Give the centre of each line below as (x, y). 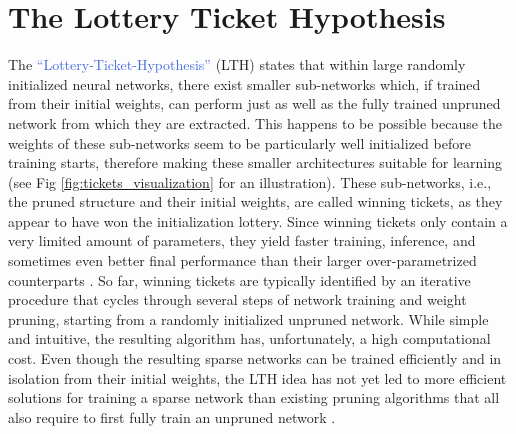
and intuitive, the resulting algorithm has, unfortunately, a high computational (249, 338)
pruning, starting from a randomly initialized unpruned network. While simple (248, 318)
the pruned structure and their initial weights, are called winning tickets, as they (255, 201)
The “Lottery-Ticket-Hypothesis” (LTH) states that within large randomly (237, 64)
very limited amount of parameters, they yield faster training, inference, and (242, 240)
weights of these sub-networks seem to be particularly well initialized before (239, 142)
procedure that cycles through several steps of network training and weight (237, 299)
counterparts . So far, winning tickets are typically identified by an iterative (239, 279)
